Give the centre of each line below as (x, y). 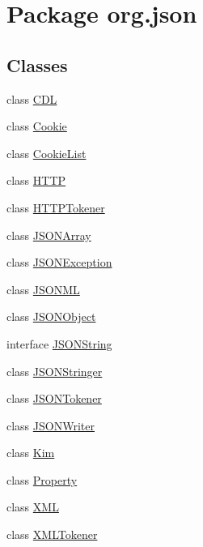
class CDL (32, 98)
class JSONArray (49, 235)
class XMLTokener (52, 534)
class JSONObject (51, 316)
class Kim (31, 453)
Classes (37, 64)
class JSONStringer (55, 371)
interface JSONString (59, 343)
